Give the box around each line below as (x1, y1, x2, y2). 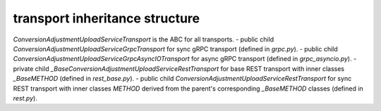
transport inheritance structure (13, 11, 200, 26)
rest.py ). (13, 93, 38, 102)
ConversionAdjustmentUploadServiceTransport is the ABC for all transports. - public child (13, 35, 274, 44)
